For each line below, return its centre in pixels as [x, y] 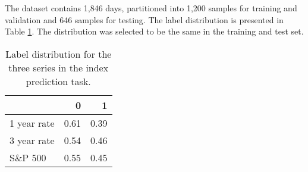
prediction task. [58, 81]
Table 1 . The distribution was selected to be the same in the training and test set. [154, 31]
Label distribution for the [59, 54]
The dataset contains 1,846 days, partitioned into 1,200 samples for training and [151, 8]
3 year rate [32, 140]
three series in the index [59, 67]
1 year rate [32, 123]
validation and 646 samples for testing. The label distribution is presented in [144, 19]
